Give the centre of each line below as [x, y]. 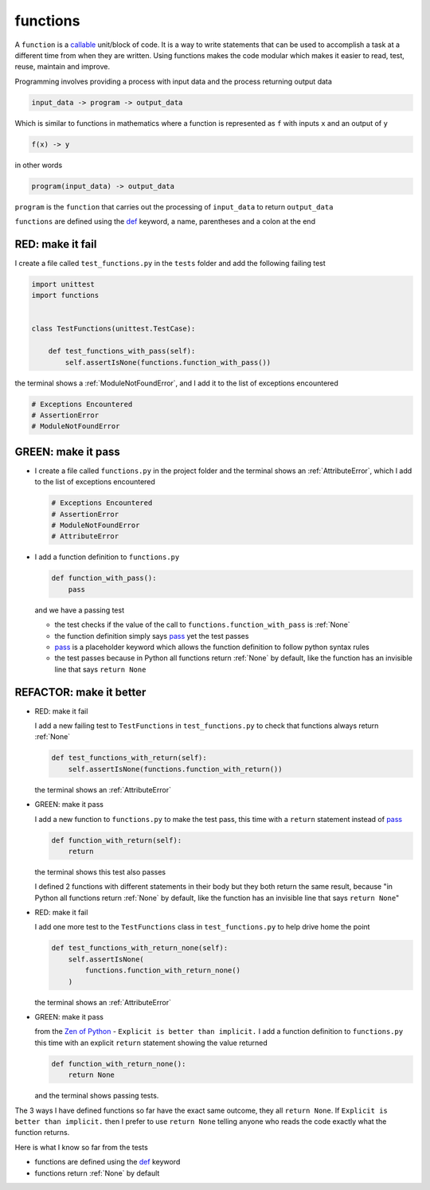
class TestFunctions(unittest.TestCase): [113, 329]
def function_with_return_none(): [119, 1064]
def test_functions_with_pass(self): [122, 351]
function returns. [42, 1133]
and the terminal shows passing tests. [97, 1096]
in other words [39, 165]
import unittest [63, 284]
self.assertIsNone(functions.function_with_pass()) [168, 362]
